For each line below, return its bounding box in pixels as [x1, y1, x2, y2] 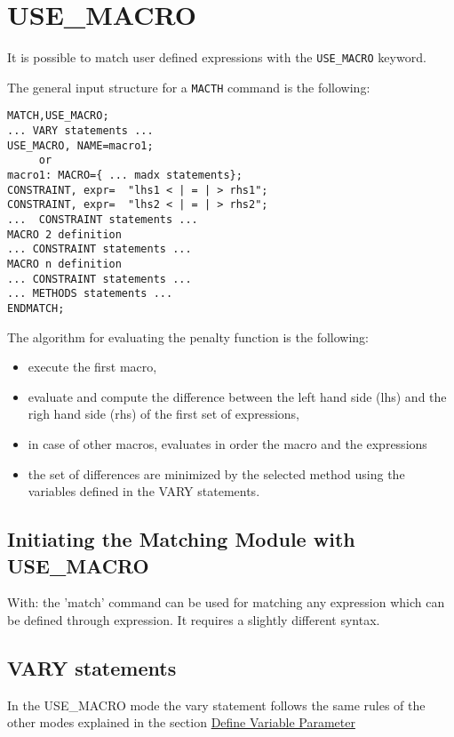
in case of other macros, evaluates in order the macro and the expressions [28, 435, 427, 453]
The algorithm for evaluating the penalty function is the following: [7, 327, 369, 346]
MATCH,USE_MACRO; [7, 109, 109, 123]
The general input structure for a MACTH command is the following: [7, 77, 370, 96]
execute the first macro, [28, 357, 157, 376]
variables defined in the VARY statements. [28, 482, 260, 501]
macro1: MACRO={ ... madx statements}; [7, 169, 243, 182]
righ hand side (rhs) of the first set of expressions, [28, 405, 299, 423]
